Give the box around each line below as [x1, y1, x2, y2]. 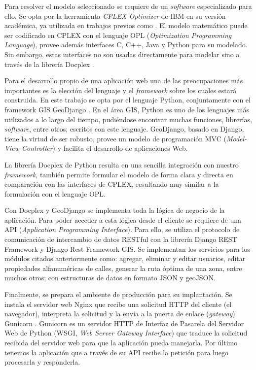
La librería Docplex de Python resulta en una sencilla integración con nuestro [4, 159, 239, 169]
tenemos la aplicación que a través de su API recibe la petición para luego [4, 347, 228, 357]
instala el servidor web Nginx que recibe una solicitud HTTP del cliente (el [4, 299, 232, 309]
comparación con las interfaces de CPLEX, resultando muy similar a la [4, 179, 219, 189]
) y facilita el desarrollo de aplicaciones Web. [52, 143, 188, 153]
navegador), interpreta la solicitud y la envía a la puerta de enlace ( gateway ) [4, 308, 235, 319]
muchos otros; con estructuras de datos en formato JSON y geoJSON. [4, 272, 216, 283]
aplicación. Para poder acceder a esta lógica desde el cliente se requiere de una [4, 214, 242, 225]
